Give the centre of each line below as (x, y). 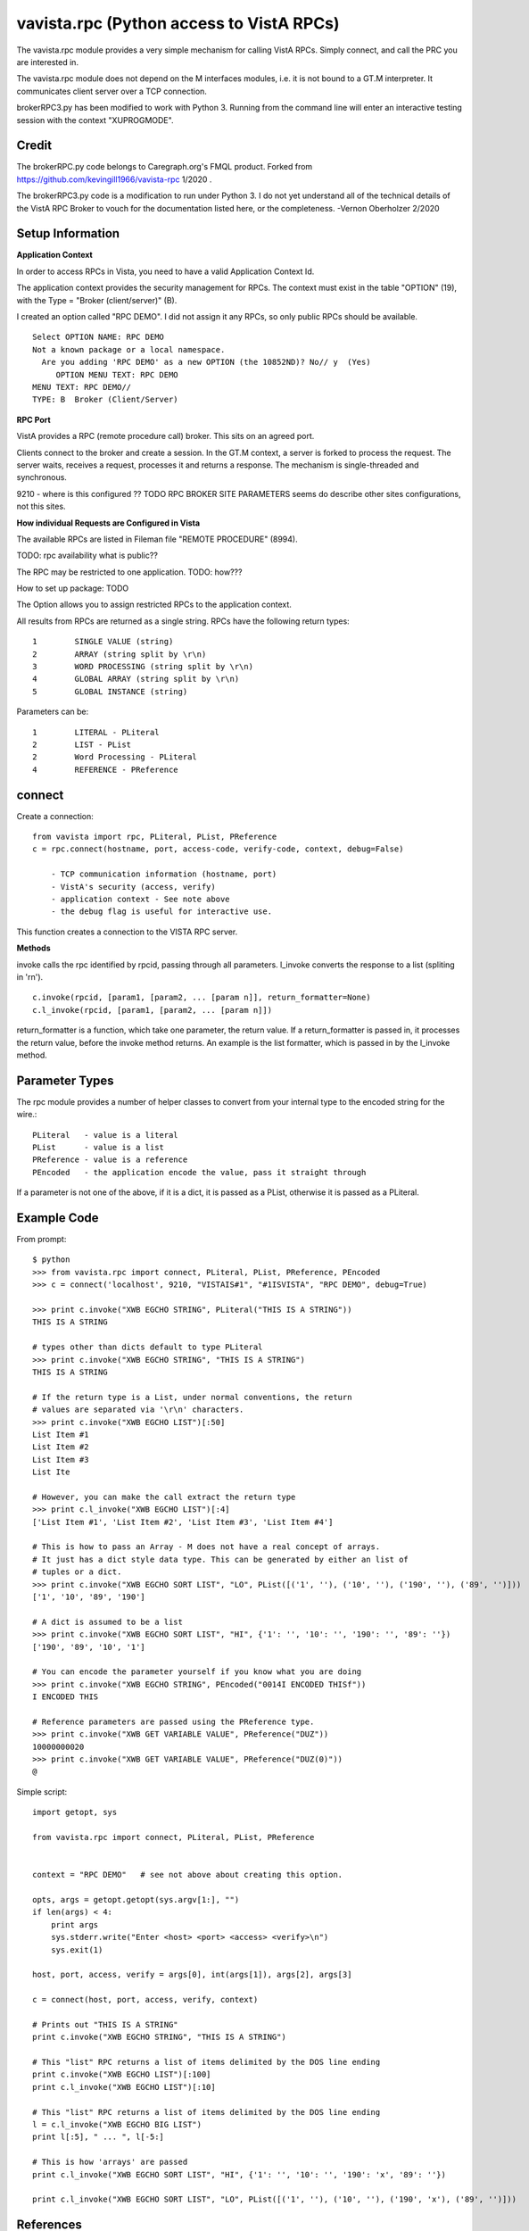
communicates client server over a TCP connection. (112, 91)
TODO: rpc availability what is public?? (87, 556)
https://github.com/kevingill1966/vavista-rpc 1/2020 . (114, 179)
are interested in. (48, 62)
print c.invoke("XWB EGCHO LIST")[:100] (122, 2074)
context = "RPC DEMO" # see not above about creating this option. (188, 1875)
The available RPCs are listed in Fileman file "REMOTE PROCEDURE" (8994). (157, 539)
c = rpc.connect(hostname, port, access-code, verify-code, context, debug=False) (218, 849)
